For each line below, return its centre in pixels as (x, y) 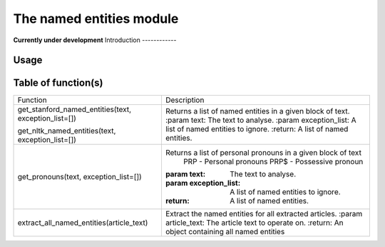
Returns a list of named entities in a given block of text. (257, 111)
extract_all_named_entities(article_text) (83, 223)
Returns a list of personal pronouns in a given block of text (263, 153)
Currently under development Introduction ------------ (95, 40)
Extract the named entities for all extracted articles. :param (264, 214)
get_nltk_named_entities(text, (67, 131)
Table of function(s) (58, 83)
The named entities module (96, 19)
